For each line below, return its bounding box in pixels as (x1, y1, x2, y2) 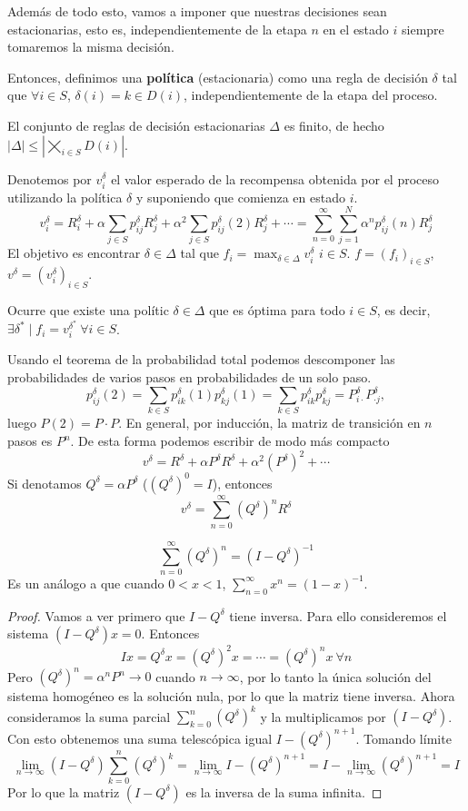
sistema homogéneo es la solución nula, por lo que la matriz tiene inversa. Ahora (7, 687, 455, 706)
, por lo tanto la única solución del (239, 667, 432, 686)
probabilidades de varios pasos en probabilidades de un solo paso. (7, 368, 372, 387)
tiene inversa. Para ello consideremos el (229, 606, 447, 625)
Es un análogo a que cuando (7, 573, 164, 592)
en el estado (323, 19, 389, 38)
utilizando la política (7, 187, 123, 206)
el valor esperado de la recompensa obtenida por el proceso (111, 169, 440, 188)
